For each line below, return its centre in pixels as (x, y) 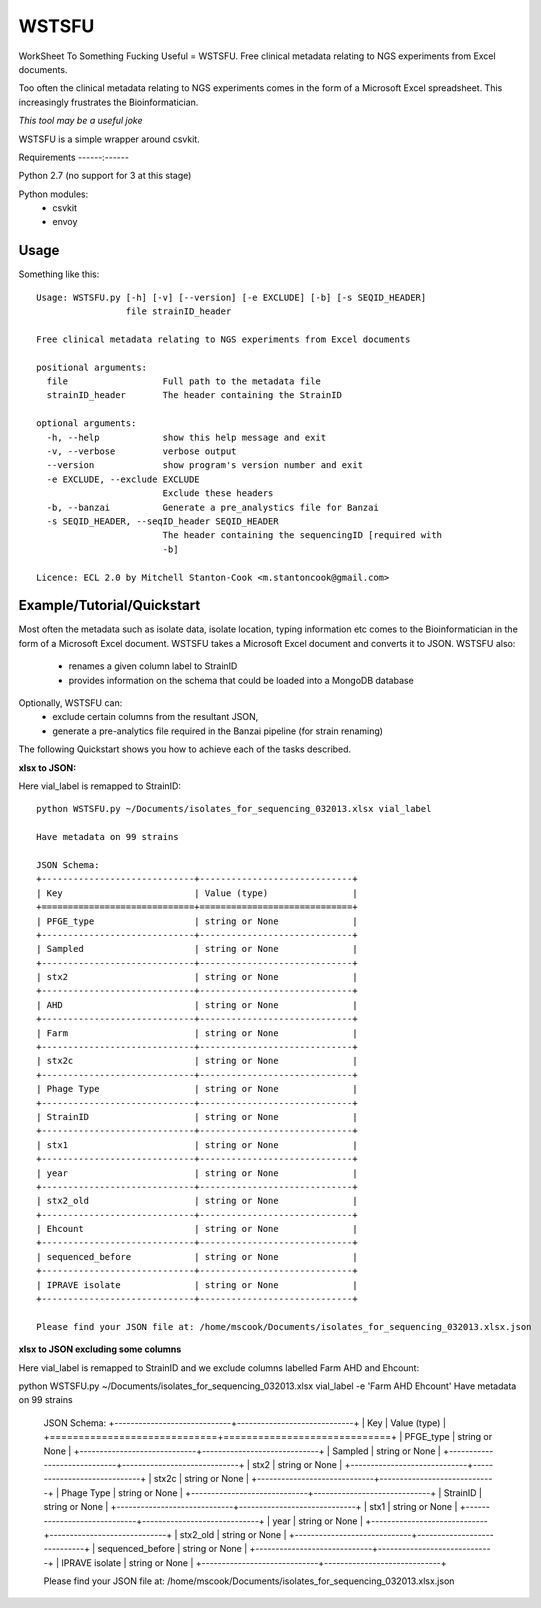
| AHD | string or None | (197, 1004)
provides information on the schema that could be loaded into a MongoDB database (241, 680)
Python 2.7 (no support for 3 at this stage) (105, 176)
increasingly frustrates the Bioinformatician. (108, 102)
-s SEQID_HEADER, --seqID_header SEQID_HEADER (162, 521)
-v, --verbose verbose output (141, 451)
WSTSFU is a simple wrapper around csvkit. (109, 139)
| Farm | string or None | (197, 1033)
